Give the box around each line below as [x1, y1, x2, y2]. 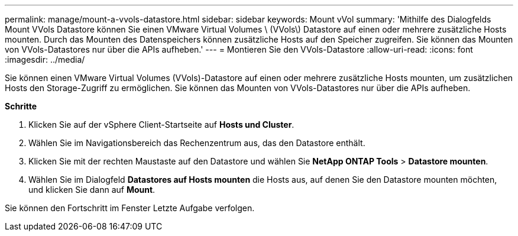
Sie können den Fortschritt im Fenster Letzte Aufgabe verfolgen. [5, 203, 255, 213]
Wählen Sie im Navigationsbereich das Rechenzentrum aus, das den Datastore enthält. [28, 138, 365, 148]
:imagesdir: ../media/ [5, 54, 85, 64]
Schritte [5, 101, 37, 111]
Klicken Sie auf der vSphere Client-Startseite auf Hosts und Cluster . [28, 119, 294, 130]
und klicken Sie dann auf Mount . [28, 185, 156, 195]
